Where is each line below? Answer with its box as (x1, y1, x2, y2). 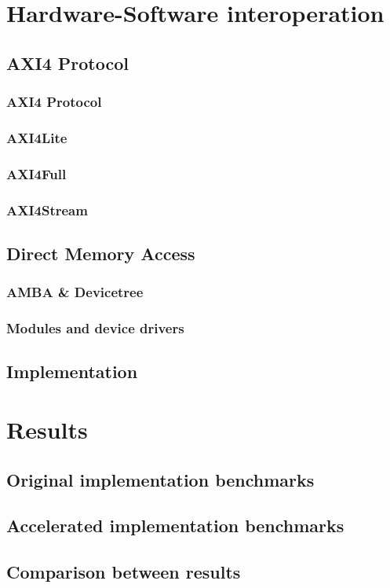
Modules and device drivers (6, 318, 184, 338)
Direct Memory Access (6, 241, 195, 265)
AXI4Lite (6, 127, 67, 147)
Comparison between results (6, 560, 241, 584)
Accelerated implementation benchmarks (6, 513, 344, 538)
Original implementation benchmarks (6, 467, 315, 491)
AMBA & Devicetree (6, 282, 144, 302)
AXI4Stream (6, 200, 88, 219)
